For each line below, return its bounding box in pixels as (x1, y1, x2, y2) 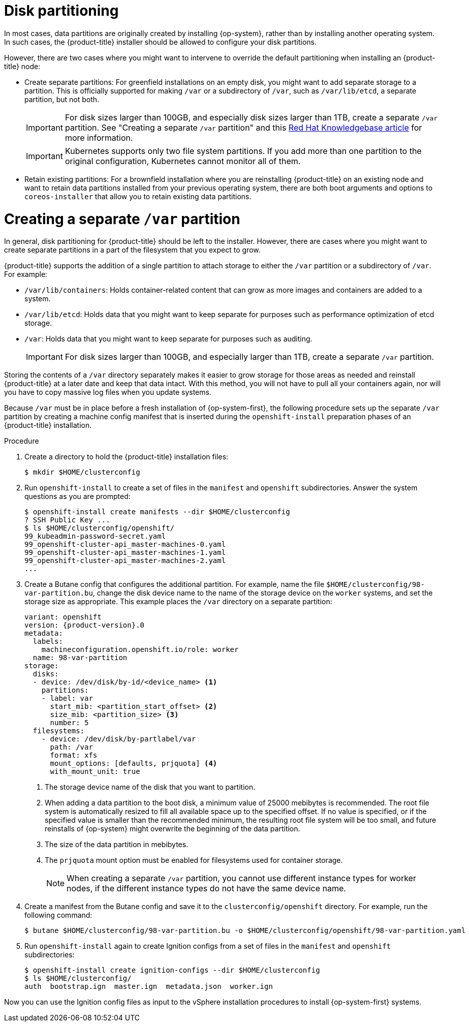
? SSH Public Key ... (24, 516, 110, 524)
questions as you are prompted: (24, 492, 131, 501)
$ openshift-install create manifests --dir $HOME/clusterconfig (24, 508, 290, 516)
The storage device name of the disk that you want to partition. (45, 783, 256, 792)
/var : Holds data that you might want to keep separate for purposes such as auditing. (24, 334, 312, 344)
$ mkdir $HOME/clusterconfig (24, 468, 140, 477)
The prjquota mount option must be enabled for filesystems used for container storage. (45, 856, 343, 865)
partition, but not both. (24, 95, 100, 104)
